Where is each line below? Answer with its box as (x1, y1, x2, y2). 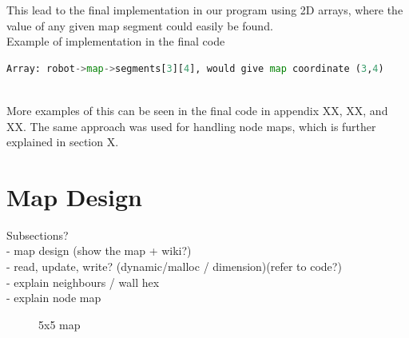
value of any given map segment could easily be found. (6, 17, 273, 34)
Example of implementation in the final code (6, 33, 225, 50)
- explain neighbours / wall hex (6, 273, 160, 290)
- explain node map (6, 289, 101, 306)
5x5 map (38, 316, 81, 332)
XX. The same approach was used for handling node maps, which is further (6, 117, 376, 134)
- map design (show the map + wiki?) (6, 242, 192, 259)
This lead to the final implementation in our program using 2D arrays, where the (6, 2, 403, 18)
